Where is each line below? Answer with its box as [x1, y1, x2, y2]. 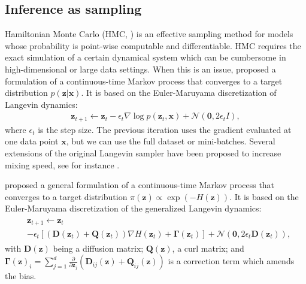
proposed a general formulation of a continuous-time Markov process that [5, 179, 275, 191]
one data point [5, 135, 59, 147]
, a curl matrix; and [172, 241, 244, 254]
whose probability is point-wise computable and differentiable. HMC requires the [5, 39, 301, 52]
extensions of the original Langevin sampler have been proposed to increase [5, 147, 281, 159]
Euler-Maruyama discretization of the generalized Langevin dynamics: [5, 202, 262, 214]
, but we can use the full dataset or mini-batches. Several [66, 135, 275, 147]
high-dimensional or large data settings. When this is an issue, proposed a [5, 62, 276, 75]
